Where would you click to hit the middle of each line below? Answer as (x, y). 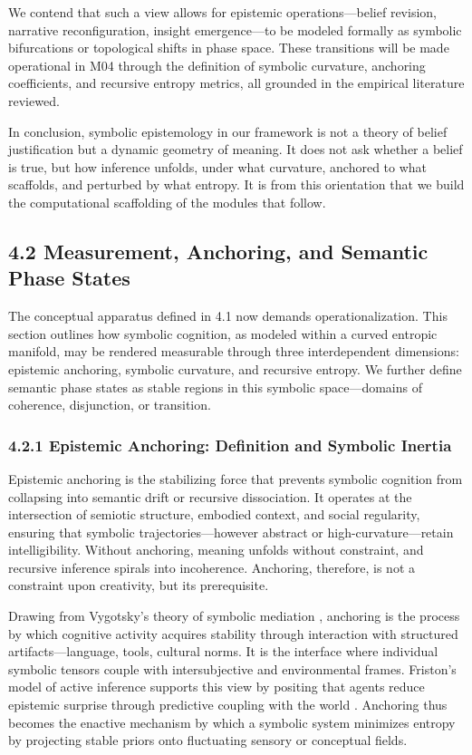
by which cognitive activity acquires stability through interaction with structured (233, 633)
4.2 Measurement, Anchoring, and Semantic (218, 251)
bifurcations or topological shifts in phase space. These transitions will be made (229, 48)
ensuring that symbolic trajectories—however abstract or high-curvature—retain (231, 532)
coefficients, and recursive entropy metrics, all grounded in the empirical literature (236, 83)
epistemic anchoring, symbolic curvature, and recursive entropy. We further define (235, 368)
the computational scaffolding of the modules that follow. (167, 202)
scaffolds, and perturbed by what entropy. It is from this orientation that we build (236, 184)
